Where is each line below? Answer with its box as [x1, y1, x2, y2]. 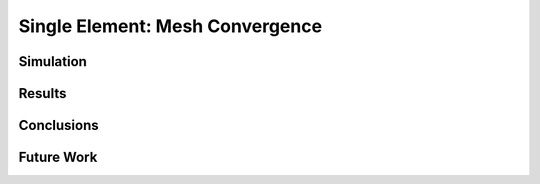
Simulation [18, 53, 87, 70]
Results [18, 85, 67, 102]
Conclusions [18, 117, 99, 134]
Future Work [18, 149, 98, 166]
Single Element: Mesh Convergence [18, 15, 323, 37]
